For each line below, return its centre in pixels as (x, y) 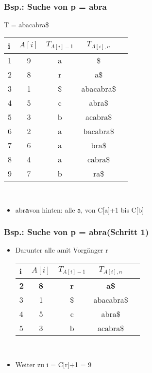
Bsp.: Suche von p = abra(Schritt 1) (76, 231)
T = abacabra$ (26, 25)
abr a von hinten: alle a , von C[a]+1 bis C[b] (80, 210)
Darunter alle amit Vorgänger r (62, 250)
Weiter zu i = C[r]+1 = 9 (53, 364)
